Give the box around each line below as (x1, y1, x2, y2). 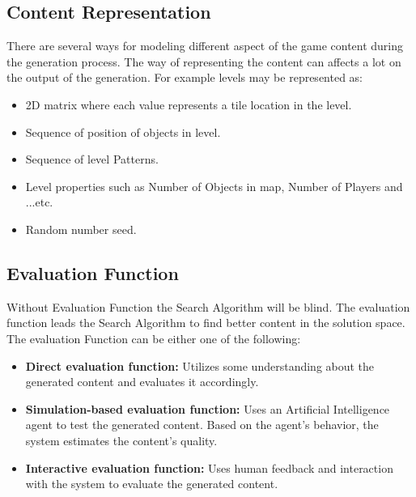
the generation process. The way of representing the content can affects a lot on (6, 53, 401, 70)
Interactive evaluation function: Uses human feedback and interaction (25, 459, 393, 476)
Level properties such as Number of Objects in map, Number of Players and (25, 177, 403, 194)
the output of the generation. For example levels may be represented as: (6, 69, 363, 86)
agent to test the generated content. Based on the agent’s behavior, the (25, 416, 379, 433)
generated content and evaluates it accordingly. (25, 373, 259, 390)
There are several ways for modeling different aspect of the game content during (6, 37, 404, 54)
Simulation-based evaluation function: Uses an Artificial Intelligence (25, 400, 390, 417)
